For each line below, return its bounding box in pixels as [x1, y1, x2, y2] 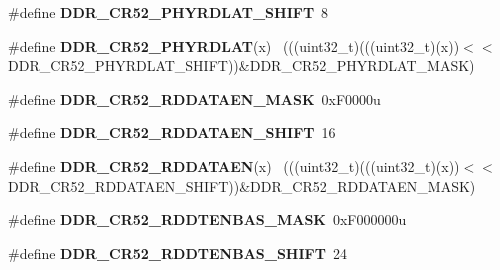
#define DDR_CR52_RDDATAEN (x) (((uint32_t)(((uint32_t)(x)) [8, 155, 460, 176]
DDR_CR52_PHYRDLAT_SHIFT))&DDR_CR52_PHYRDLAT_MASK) [8, 55, 475, 76]
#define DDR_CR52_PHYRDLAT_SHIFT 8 [8, 2, 329, 22]
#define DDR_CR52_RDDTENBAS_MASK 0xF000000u [8, 209, 407, 230]
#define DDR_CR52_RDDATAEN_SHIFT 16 [8, 122, 336, 143]
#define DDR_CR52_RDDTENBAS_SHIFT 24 [8, 242, 347, 263]
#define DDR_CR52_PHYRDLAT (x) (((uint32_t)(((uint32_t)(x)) [8, 35, 460, 56]
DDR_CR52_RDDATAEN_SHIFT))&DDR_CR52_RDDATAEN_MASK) [8, 175, 476, 196]
